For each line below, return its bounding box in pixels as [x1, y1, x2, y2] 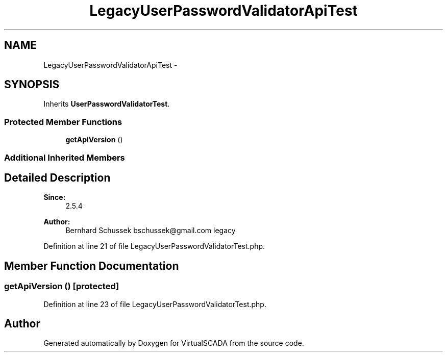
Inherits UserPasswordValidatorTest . [43, 99, 170, 109]
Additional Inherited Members [4, 152, 125, 163]
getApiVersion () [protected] [4, 281, 119, 292]
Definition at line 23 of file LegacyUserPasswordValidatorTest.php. [43, 299, 266, 309]
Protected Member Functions [4, 116, 122, 127]
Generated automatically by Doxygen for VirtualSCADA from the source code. [43, 339, 304, 348]
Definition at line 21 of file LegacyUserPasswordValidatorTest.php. [43, 242, 265, 251]
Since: [43, 193, 66, 202]
